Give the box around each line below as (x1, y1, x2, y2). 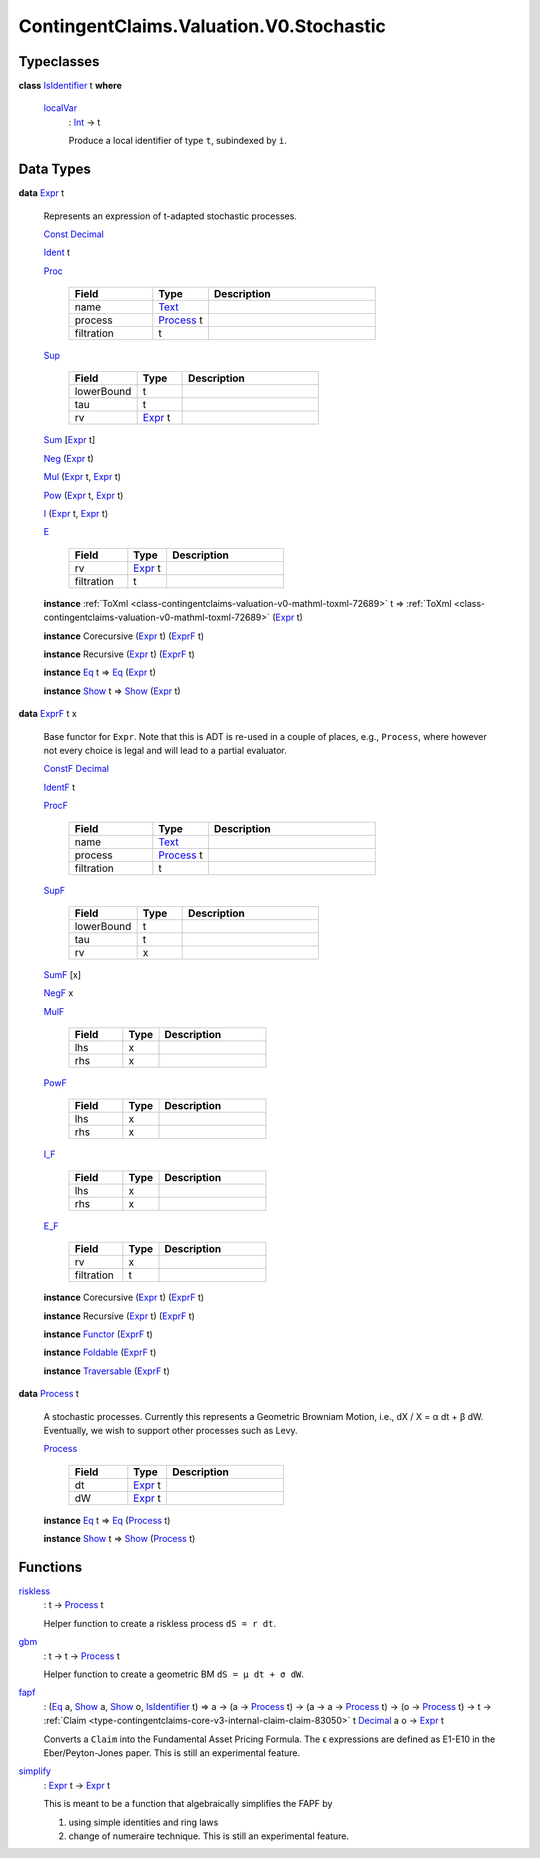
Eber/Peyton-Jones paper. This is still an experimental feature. (43, 1746, 301, 1759)
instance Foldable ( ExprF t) (43, 1346, 157, 1359)
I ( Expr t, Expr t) (43, 508, 109, 520)
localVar (43, 102, 78, 114)
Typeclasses (18, 53, 100, 70)
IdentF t (43, 781, 76, 793)
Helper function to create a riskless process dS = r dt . (43, 1617, 277, 1629)
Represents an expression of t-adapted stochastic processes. (43, 210, 297, 222)
